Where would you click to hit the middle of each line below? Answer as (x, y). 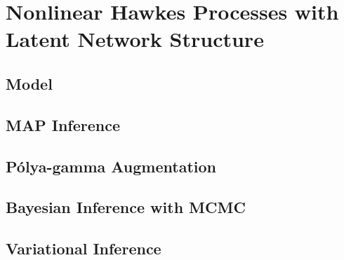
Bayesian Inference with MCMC (126, 207)
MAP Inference (63, 124)
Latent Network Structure (135, 39)
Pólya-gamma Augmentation (111, 166)
